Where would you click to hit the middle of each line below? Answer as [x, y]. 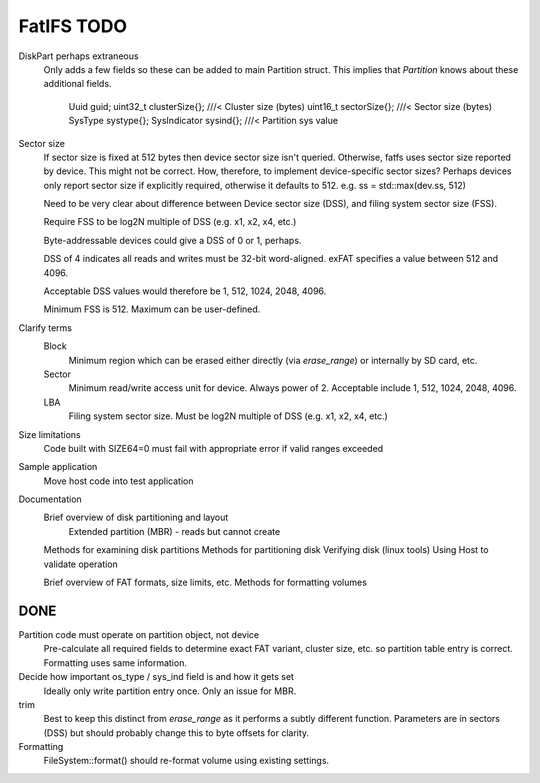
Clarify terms [45, 327]
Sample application [58, 467]
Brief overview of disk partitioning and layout [136, 517]
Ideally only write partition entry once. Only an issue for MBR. [170, 691]
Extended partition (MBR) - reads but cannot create [174, 531]
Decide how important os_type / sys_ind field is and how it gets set [156, 677]
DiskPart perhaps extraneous [78, 56]
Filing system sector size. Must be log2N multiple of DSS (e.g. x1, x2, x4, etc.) [228, 416]
